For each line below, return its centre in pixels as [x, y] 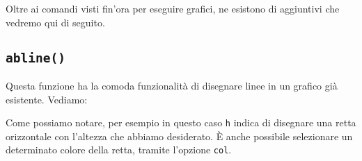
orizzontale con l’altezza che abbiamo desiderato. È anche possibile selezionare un [179, 136]
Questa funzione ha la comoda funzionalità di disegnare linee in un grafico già [172, 85]
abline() [36, 58]
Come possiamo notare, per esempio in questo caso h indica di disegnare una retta [181, 122]
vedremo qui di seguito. [55, 22]
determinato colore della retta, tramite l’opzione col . [119, 150]
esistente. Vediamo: [47, 99]
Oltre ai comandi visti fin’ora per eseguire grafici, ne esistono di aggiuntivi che [173, 8]
